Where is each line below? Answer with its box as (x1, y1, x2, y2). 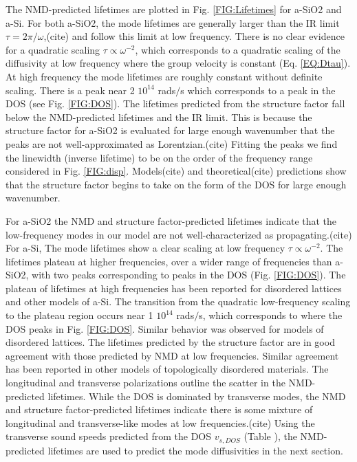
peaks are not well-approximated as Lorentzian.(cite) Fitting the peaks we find (6, 136, 338, 151)
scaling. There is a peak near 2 (6, 82, 135, 97)
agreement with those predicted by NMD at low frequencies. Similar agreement (6, 348, 339, 362)
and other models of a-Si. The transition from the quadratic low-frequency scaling (6, 294, 351, 309)
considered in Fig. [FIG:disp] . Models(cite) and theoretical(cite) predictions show (6, 164, 347, 178)
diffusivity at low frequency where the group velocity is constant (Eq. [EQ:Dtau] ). (6, 56, 351, 70)
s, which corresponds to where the (199, 308, 343, 322)
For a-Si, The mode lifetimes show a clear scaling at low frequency (6, 241, 285, 255)
